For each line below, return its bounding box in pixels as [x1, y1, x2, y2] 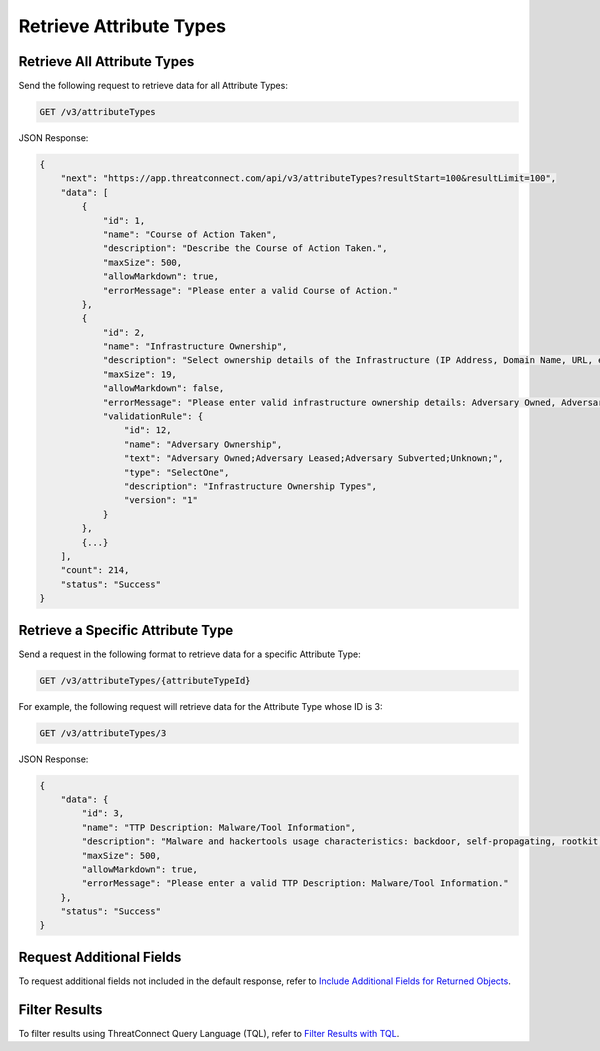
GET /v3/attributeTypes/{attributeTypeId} [39, 675, 251, 686]
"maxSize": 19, [102, 368, 177, 380]
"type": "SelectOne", [123, 466, 230, 478]
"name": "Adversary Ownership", [123, 438, 283, 450]
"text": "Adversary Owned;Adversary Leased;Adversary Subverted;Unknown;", [123, 453, 504, 464]
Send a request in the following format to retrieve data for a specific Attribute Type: [18, 648, 361, 660]
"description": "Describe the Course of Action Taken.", [102, 243, 388, 254]
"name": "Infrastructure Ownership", [102, 341, 288, 352]
